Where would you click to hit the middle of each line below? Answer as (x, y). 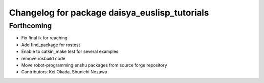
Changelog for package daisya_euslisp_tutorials (109, 13)
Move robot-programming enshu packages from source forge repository (94, 65)
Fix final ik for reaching (44, 38)
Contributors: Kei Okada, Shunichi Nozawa (64, 72)
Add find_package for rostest (51, 45)
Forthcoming (31, 26)
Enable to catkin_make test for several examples (70, 51)
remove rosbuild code (43, 58)
